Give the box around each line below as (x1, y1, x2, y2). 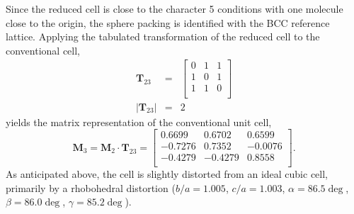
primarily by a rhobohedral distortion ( (6, 180, 176, 195)
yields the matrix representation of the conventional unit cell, (6, 114, 272, 129)
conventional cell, (6, 43, 80, 57)
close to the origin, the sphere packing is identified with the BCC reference (6, 15, 330, 30)
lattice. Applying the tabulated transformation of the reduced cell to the (6, 29, 320, 44)
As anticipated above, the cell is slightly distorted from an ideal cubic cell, (6, 167, 328, 181)
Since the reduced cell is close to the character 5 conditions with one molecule (6, 1, 343, 16)
